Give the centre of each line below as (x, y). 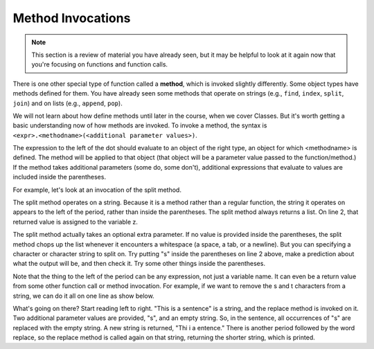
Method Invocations (72, 18)
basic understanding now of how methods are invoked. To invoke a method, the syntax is (140, 125)
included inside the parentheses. (60, 177)
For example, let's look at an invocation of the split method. (97, 190)
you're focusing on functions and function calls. (100, 64)
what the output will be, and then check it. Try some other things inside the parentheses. (139, 264)
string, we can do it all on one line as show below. (84, 296)
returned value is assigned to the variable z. (75, 222)
